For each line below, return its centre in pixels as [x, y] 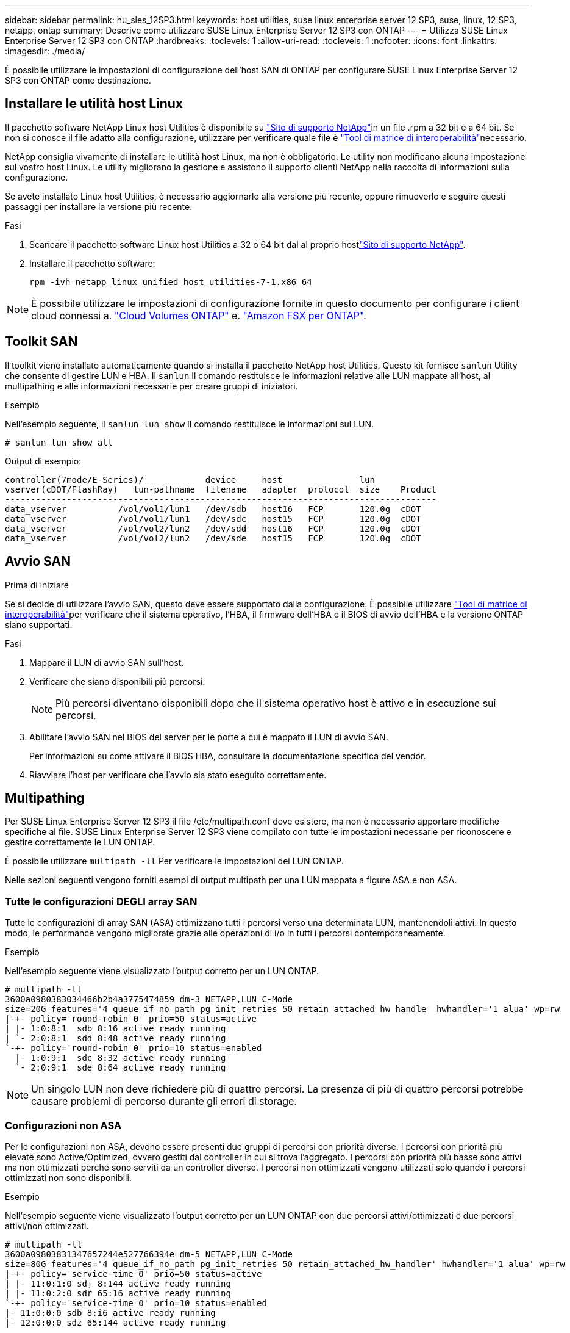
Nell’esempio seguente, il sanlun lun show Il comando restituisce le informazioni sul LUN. [190, 424]
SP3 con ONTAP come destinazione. [78, 80]
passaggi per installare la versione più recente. [99, 206]
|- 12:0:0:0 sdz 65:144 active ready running [116, 1322]
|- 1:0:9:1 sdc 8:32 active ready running [120, 1058]
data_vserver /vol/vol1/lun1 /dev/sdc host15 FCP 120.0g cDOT [213, 518]
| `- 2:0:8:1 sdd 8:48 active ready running [116, 1039]
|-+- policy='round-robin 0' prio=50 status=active [131, 1019]
